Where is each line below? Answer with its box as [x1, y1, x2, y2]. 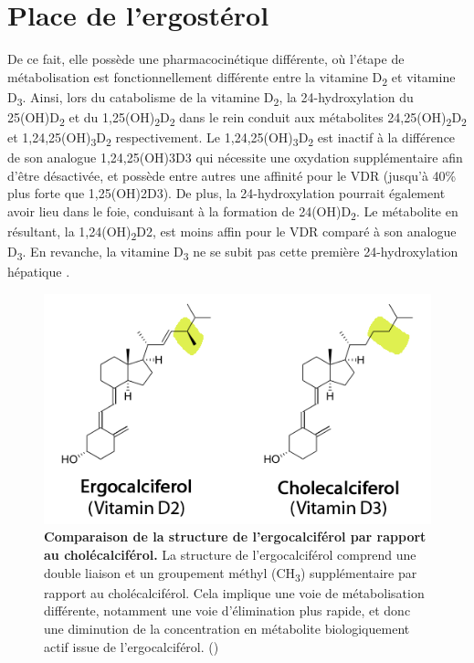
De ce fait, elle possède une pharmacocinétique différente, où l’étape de [7, 49, 405, 68]
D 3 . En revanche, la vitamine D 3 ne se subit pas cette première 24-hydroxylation [7, 242, 458, 264]
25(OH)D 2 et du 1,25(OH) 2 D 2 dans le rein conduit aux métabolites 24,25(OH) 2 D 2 [7, 107, 467, 129]
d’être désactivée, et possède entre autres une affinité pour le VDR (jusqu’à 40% [7, 165, 457, 184]
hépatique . [7, 262, 70, 281]
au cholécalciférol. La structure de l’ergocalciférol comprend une [44, 545, 416, 563]
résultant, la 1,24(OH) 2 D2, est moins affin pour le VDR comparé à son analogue [7, 222, 457, 243]
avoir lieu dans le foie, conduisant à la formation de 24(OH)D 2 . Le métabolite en [7, 202, 458, 223]
